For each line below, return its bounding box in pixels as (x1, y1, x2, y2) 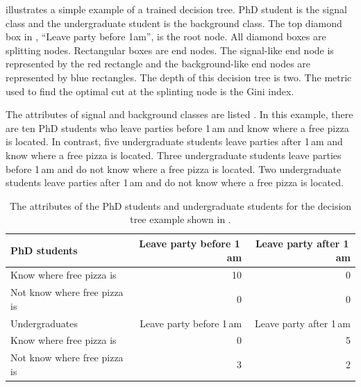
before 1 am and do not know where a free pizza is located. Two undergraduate (6, 161, 342, 176)
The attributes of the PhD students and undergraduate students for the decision (9, 198, 352, 213)
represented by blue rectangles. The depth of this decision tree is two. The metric (6, 69, 352, 84)
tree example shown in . (130, 212, 231, 227)
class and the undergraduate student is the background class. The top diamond (6, 15, 342, 30)
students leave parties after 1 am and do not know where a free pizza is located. (6, 175, 344, 190)
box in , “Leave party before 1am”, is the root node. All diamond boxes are (6, 29, 326, 44)
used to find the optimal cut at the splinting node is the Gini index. (6, 83, 294, 98)
